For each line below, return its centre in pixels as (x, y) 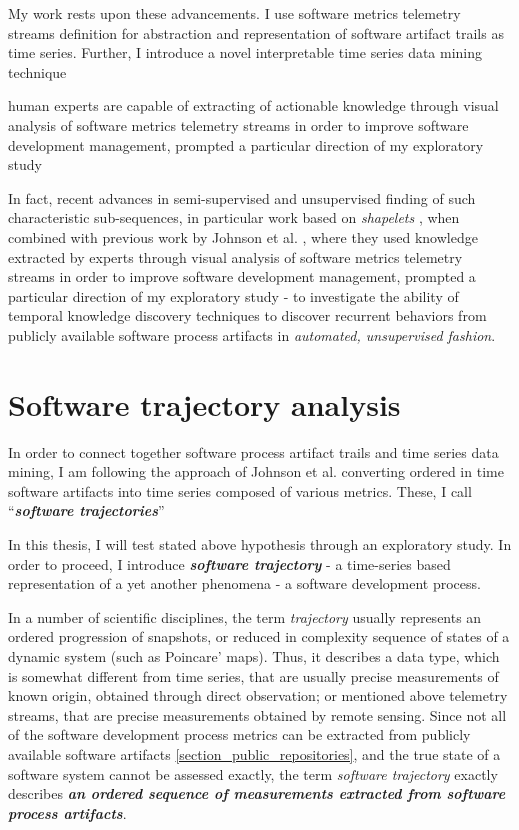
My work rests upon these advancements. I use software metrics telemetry (234, 13)
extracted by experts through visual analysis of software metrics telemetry (235, 256)
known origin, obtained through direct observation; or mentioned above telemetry (258, 695)
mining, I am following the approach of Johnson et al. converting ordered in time (256, 471)
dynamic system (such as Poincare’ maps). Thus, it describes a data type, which (254, 655)
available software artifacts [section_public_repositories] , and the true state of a (254, 753)
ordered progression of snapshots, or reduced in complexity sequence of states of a (259, 636)
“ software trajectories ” (86, 510)
